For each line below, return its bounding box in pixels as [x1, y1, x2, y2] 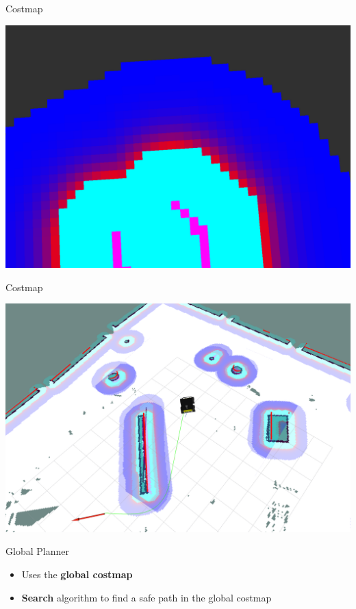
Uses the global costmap [21, 567, 133, 582]
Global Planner [5, 544, 69, 558]
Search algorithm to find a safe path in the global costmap [21, 590, 272, 604]
